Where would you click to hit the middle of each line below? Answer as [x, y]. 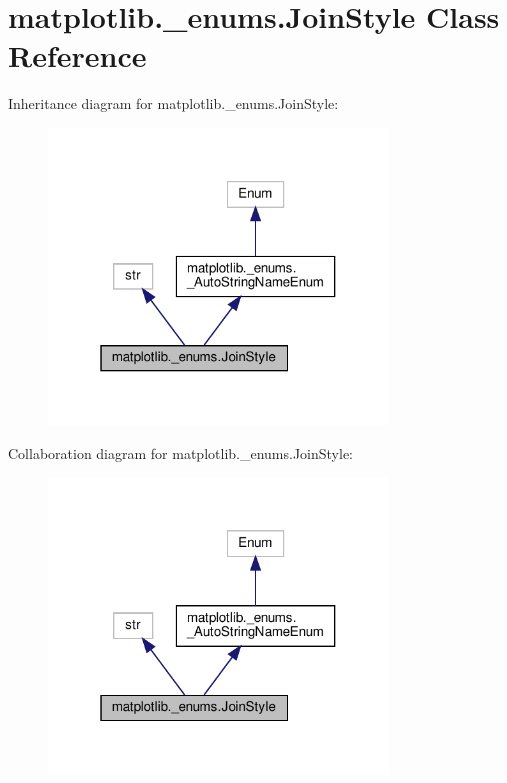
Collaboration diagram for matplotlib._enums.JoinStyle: [181, 452]
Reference [77, 55]
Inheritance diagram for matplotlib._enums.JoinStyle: [173, 103]
